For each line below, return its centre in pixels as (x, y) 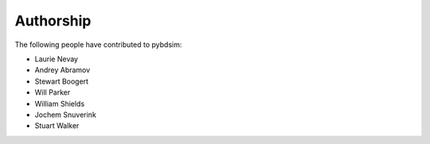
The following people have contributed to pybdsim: (98, 45)
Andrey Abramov (63, 70)
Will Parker (53, 92)
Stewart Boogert (62, 81)
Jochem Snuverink (66, 115)
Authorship (53, 21)
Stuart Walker (57, 126)
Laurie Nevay (57, 59)
